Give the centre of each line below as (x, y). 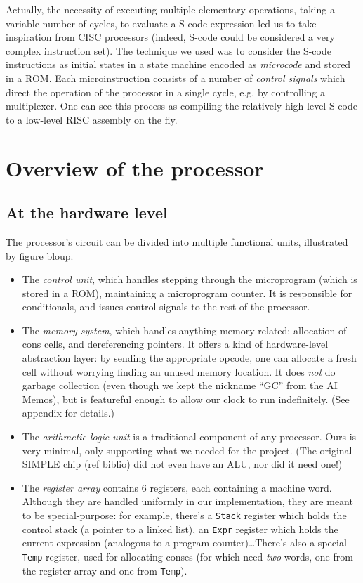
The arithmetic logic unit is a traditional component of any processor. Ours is (189, 437)
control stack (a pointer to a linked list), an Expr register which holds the (180, 529)
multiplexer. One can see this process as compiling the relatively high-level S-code (181, 106)
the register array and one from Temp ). (105, 570)
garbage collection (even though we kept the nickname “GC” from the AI (180, 385)
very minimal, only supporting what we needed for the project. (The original (187, 450)
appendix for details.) (68, 413)
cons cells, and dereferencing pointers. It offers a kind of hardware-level (175, 344)
